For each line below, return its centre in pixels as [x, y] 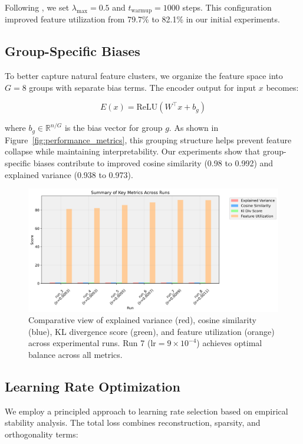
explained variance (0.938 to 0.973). [69, 174]
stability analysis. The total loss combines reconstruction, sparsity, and [133, 422]
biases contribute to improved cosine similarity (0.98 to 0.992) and [153, 163]
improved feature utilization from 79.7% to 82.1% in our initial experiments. [142, 19]
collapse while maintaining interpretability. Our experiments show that [133, 151]
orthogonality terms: [42, 434]
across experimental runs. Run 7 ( [90, 343]
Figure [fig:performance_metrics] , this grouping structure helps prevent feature [148, 139]
